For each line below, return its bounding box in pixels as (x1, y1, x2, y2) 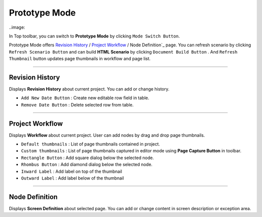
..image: (9, 24, 25, 30)
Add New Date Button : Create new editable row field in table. (21, 95, 149, 101)
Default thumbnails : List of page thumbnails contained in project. (21, 141, 160, 147)
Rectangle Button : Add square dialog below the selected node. (21, 155, 154, 161)
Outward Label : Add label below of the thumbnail (21, 175, 124, 181)
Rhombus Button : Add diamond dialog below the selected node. (21, 162, 153, 167)
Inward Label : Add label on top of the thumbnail (21, 168, 122, 174)
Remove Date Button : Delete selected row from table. (21, 102, 134, 108)
